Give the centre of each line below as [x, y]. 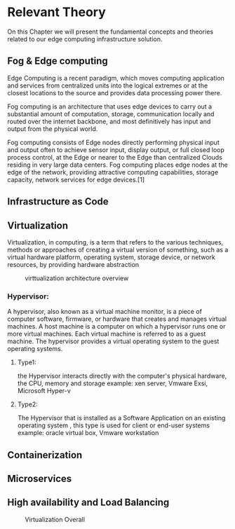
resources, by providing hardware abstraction [73, 264]
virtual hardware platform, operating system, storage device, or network [111, 257]
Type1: [27, 362]
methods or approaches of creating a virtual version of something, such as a [118, 249]
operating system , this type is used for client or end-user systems [114, 425]
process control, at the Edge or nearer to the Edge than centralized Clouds [115, 157]
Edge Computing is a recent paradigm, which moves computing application [116, 78]
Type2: [28, 404]
